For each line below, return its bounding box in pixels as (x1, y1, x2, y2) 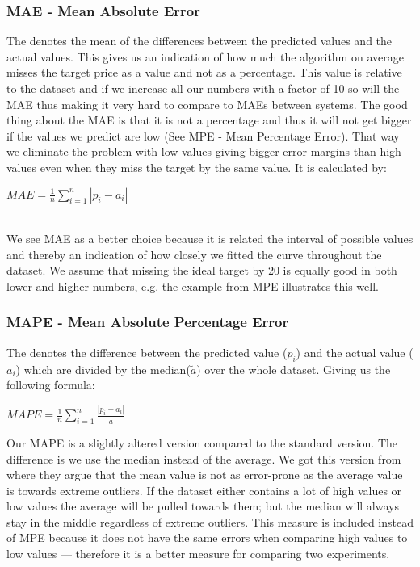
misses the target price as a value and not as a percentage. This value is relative (6, 64, 402, 81)
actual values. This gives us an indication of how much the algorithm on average (6, 48, 404, 65)
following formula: (6, 376, 95, 393)
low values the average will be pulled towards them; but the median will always (6, 498, 399, 514)
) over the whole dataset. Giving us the (196, 360, 391, 377)
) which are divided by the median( (15, 360, 191, 377)
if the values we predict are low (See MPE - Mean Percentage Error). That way (6, 127, 400, 144)
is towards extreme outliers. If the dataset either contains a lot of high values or (6, 481, 402, 498)
